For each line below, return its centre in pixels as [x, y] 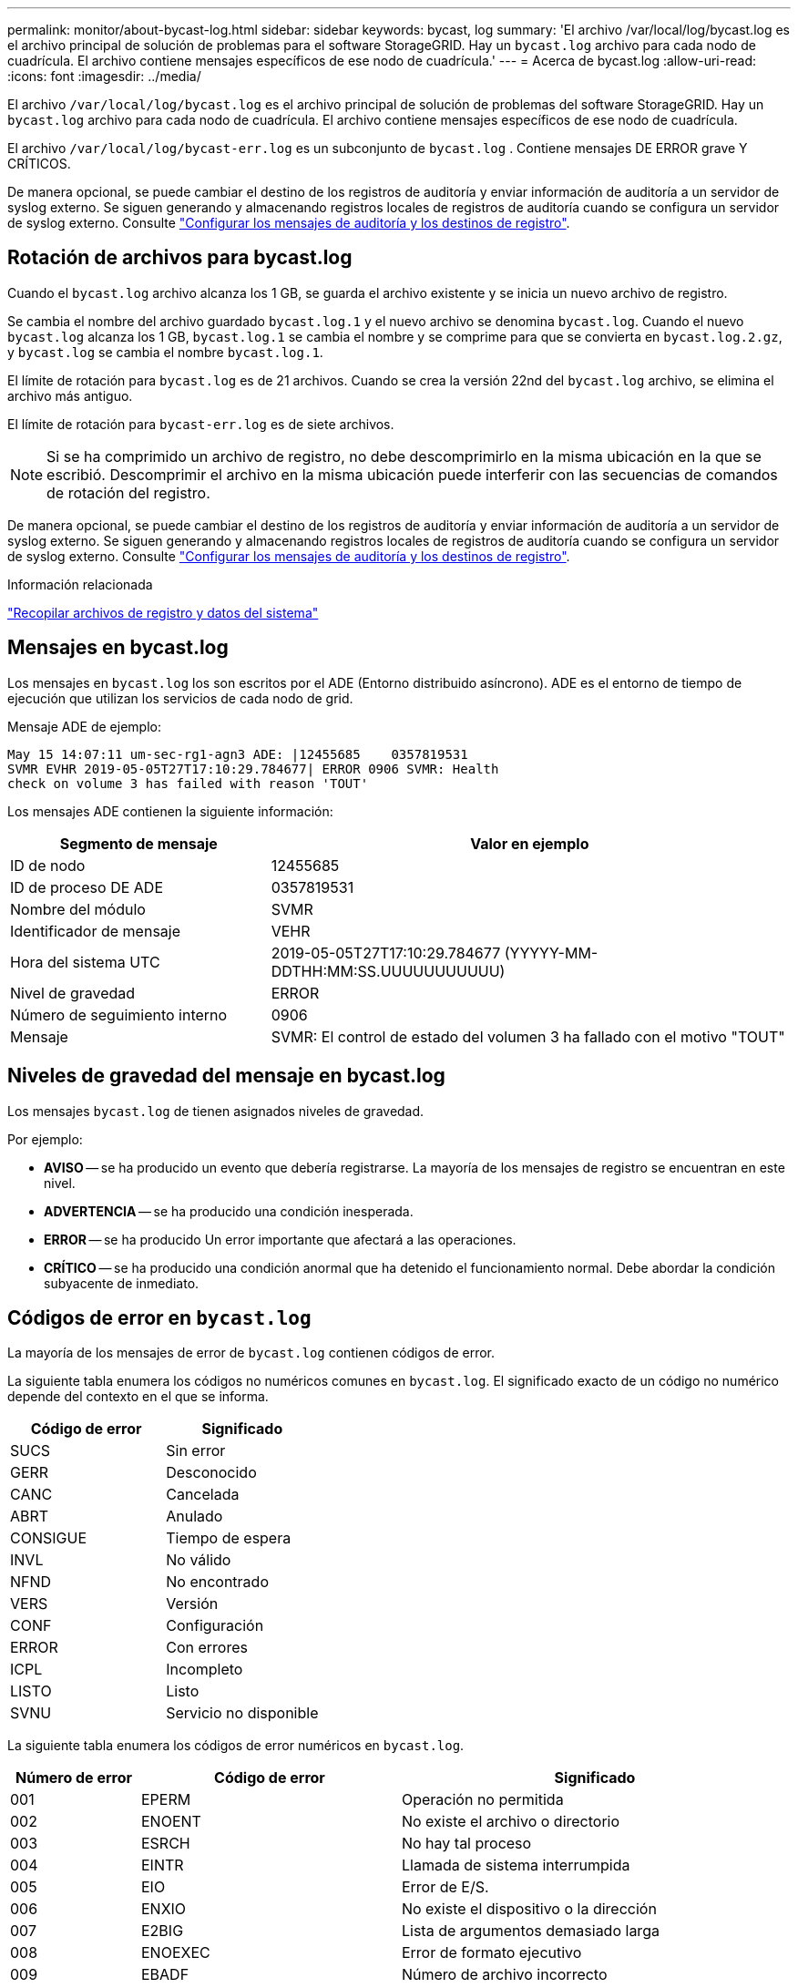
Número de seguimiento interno [119, 1014]
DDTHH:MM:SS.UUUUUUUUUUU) [388, 971]
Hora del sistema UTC [85, 962]
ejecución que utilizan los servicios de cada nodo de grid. [180, 698]
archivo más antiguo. [70, 395]
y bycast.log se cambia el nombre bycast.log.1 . [165, 352]
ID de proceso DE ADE [87, 887]
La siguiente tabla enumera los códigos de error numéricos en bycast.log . [236, 1746]
